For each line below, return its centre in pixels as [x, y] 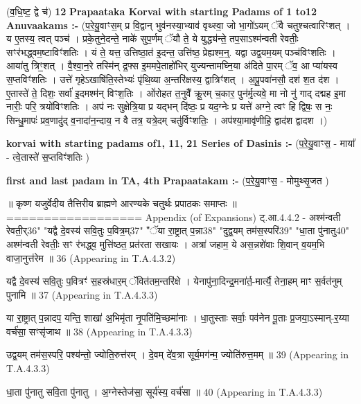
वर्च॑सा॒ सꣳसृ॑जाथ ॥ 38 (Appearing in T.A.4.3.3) [99, 331]
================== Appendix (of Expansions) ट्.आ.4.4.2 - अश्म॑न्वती [174, 217]
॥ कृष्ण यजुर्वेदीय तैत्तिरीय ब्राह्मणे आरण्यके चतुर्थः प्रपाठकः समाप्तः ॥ [122, 203]
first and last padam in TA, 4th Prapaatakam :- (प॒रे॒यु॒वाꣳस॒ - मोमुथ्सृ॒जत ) [168, 180]
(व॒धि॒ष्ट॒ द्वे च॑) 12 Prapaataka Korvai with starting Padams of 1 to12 [162, 11]
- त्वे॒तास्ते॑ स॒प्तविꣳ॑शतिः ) [48, 156]
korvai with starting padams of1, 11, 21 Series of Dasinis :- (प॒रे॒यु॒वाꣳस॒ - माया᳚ [181, 143]
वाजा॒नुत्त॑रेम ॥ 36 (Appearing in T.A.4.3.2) [91, 257]
